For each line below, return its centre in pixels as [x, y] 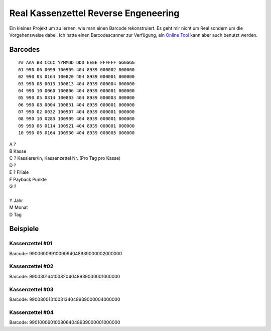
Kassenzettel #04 [31, 312]
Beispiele [24, 229]
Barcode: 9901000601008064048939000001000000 [65, 322]
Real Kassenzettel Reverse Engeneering [94, 13]
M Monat [19, 207]
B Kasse [18, 151]
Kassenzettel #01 [31, 244]
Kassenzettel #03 [31, 289]
